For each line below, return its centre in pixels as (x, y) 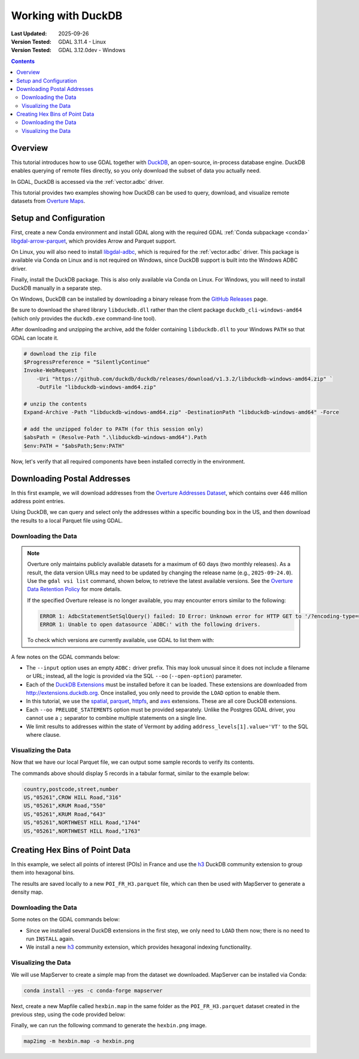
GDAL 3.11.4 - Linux (82, 41)
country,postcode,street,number (71, 789)
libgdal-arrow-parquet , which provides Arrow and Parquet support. (94, 241)
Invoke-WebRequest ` (54, 370)
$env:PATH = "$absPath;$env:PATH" (74, 446)
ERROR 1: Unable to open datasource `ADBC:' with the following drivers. (150, 625)
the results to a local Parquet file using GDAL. (67, 521)
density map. (27, 892)
